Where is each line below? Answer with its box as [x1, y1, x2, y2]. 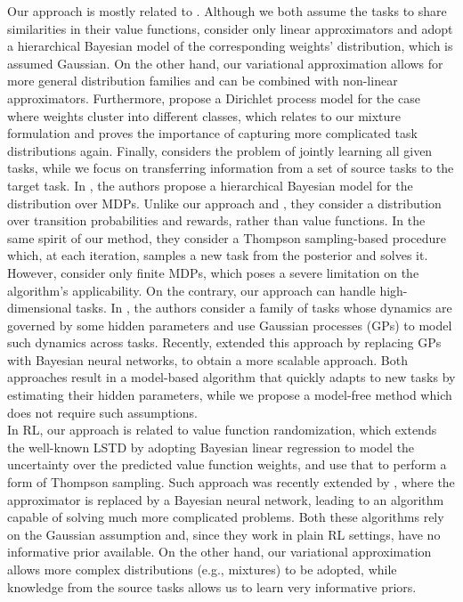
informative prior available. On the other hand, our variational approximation [7, 542, 432, 561]
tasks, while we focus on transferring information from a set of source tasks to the [7, 159, 454, 177]
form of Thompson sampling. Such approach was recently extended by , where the [7, 473, 455, 492]
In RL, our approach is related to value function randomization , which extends [7, 420, 437, 439]
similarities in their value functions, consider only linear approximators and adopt [7, 19, 453, 37]
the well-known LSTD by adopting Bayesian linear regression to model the [7, 437, 415, 456]
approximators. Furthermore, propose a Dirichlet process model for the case [7, 88, 420, 107]
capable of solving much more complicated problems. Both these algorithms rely [7, 508, 444, 526]
